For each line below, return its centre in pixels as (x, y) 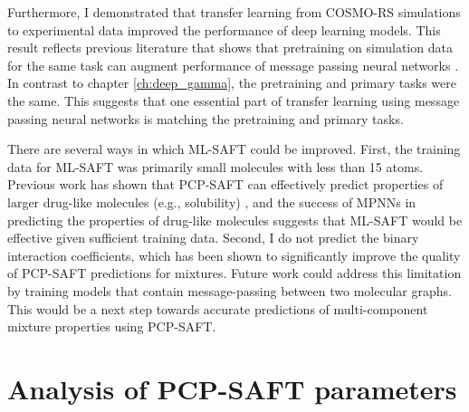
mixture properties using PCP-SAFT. (112, 326)
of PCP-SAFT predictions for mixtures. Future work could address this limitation (234, 273)
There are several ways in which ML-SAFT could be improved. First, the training (234, 149)
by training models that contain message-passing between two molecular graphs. (230, 290)
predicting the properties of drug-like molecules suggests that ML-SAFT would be (235, 220)
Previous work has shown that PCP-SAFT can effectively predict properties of (225, 184)
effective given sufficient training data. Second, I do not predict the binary (213, 238)
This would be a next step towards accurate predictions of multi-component (218, 308)
